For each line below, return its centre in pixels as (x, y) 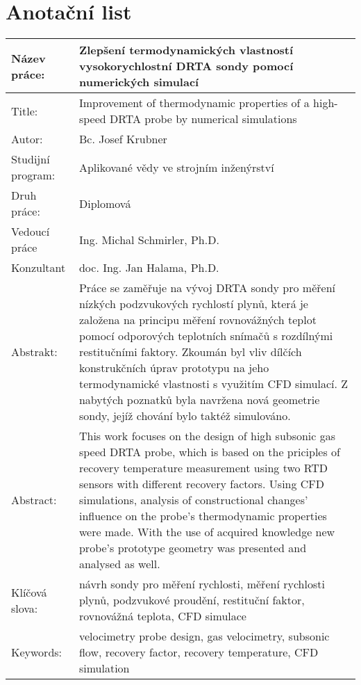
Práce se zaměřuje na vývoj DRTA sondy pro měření (207, 288)
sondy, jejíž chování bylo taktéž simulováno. (185, 416)
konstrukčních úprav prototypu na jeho (174, 368)
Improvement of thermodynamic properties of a (194, 103)
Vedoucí (31, 232)
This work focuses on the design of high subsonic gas (207, 436)
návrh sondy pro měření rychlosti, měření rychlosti (202, 584)
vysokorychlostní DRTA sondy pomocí (186, 66)
